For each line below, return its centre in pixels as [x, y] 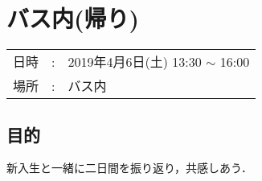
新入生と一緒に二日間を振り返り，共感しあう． [129, 168]
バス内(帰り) [73, 18]
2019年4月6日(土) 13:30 [135, 62]
